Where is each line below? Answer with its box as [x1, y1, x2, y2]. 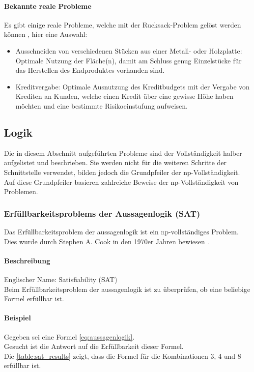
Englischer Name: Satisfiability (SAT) [4, 274, 117, 284]
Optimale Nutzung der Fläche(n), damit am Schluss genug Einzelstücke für [15, 55, 242, 65]
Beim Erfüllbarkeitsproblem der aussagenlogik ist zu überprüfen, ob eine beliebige [4, 284, 251, 294]
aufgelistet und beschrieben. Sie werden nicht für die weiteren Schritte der [4, 157, 227, 168]
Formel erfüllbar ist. [4, 293, 64, 304]
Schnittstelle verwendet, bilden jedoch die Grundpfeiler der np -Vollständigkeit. [4, 167, 240, 177]
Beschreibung [4, 255, 51, 265]
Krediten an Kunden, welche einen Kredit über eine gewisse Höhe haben [15, 91, 234, 101]
